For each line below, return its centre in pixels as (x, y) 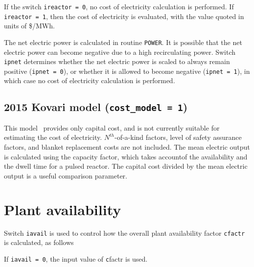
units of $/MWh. (29, 26)
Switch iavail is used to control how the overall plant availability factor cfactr (125, 233)
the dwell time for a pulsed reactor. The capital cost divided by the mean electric (126, 166)
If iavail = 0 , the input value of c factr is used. (76, 258)
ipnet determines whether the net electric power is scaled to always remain (117, 61)
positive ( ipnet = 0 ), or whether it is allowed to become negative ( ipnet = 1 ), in (127, 71)
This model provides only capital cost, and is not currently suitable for (112, 127)
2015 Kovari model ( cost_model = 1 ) (96, 107)
